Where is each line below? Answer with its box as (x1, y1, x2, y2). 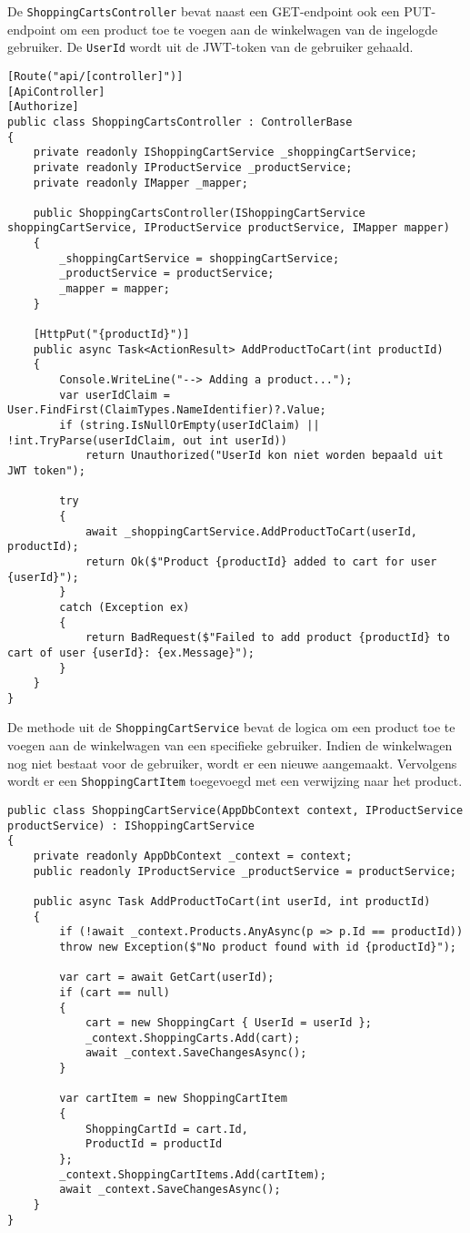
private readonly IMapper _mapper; (33, 176, 248, 189)
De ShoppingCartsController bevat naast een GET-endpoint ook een (7, 2, 400, 20)
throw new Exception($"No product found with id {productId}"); (59, 940, 456, 953)
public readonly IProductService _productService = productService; (33, 864, 456, 878)
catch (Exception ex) (59, 600, 190, 614)
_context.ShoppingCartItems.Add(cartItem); (59, 1167, 326, 1181)
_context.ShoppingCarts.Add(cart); (85, 1031, 301, 1044)
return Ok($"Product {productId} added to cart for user (85, 555, 437, 568)
